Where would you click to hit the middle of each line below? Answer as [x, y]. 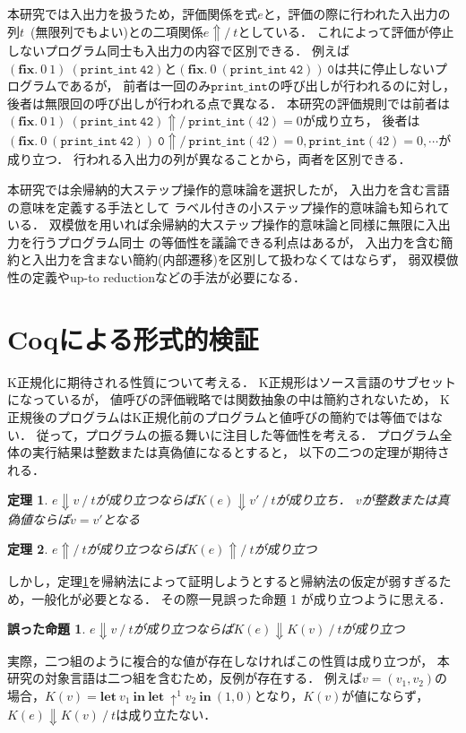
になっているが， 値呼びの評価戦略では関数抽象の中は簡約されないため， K [229, 399]
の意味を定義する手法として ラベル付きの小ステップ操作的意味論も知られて [229, 207]
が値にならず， [385, 695]
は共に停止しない [384, 68]
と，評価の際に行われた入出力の [357, 13]
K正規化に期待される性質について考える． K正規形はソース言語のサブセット [232, 381]
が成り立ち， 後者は [361, 121]
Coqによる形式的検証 [133, 338]
